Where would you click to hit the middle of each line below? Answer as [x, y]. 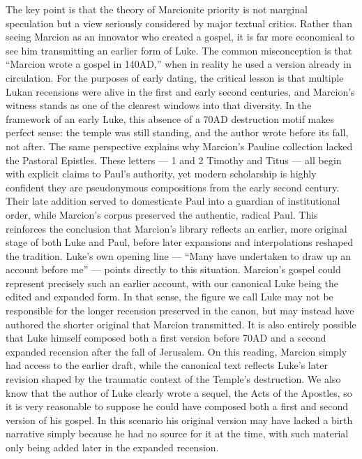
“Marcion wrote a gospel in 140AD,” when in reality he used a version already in [179, 64]
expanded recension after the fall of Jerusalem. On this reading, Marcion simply [176, 351]
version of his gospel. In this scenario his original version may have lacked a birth [179, 420]
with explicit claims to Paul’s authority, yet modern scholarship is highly [161, 174]
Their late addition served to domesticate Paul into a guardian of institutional [173, 201]
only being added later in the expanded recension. [112, 447]
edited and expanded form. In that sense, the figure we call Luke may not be [169, 297]
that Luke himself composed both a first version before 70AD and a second [166, 338]
